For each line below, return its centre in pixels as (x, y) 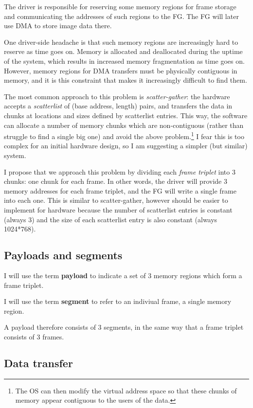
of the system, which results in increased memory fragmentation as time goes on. (124, 61)
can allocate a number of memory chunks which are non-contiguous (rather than (124, 125)
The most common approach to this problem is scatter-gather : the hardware (117, 96)
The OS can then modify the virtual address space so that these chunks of (126, 390)
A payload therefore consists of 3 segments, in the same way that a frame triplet (124, 327)
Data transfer (38, 363)
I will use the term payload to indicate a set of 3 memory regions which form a (123, 275)
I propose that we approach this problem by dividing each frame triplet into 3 (120, 171)
